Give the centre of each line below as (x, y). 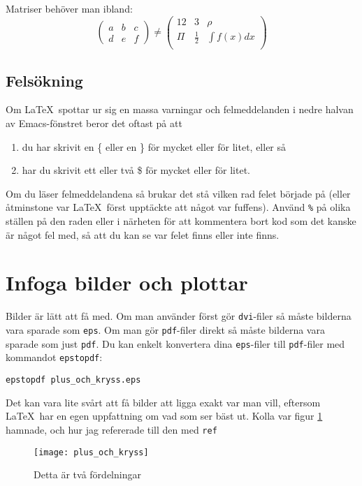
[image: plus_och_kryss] (91, 452)
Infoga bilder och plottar (127, 282)
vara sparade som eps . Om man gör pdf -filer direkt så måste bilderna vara (165, 330)
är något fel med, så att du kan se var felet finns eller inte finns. (143, 234)
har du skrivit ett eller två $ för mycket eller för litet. (136, 170)
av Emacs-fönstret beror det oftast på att (94, 123)
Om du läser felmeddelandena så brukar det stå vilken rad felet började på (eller (178, 193)
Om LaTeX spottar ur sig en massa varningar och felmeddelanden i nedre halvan (180, 109)
